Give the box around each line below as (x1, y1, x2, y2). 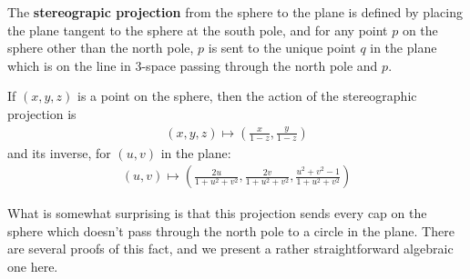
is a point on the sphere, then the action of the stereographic (77, 86, 417, 105)
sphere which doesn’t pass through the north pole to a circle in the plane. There (7, 221, 455, 240)
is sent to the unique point (208, 38, 356, 57)
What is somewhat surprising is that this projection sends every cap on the (7, 204, 427, 223)
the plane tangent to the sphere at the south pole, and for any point (7, 20, 388, 39)
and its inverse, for (7, 143, 111, 162)
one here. (7, 257, 58, 275)
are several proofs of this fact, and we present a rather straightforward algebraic (7, 239, 454, 258)
